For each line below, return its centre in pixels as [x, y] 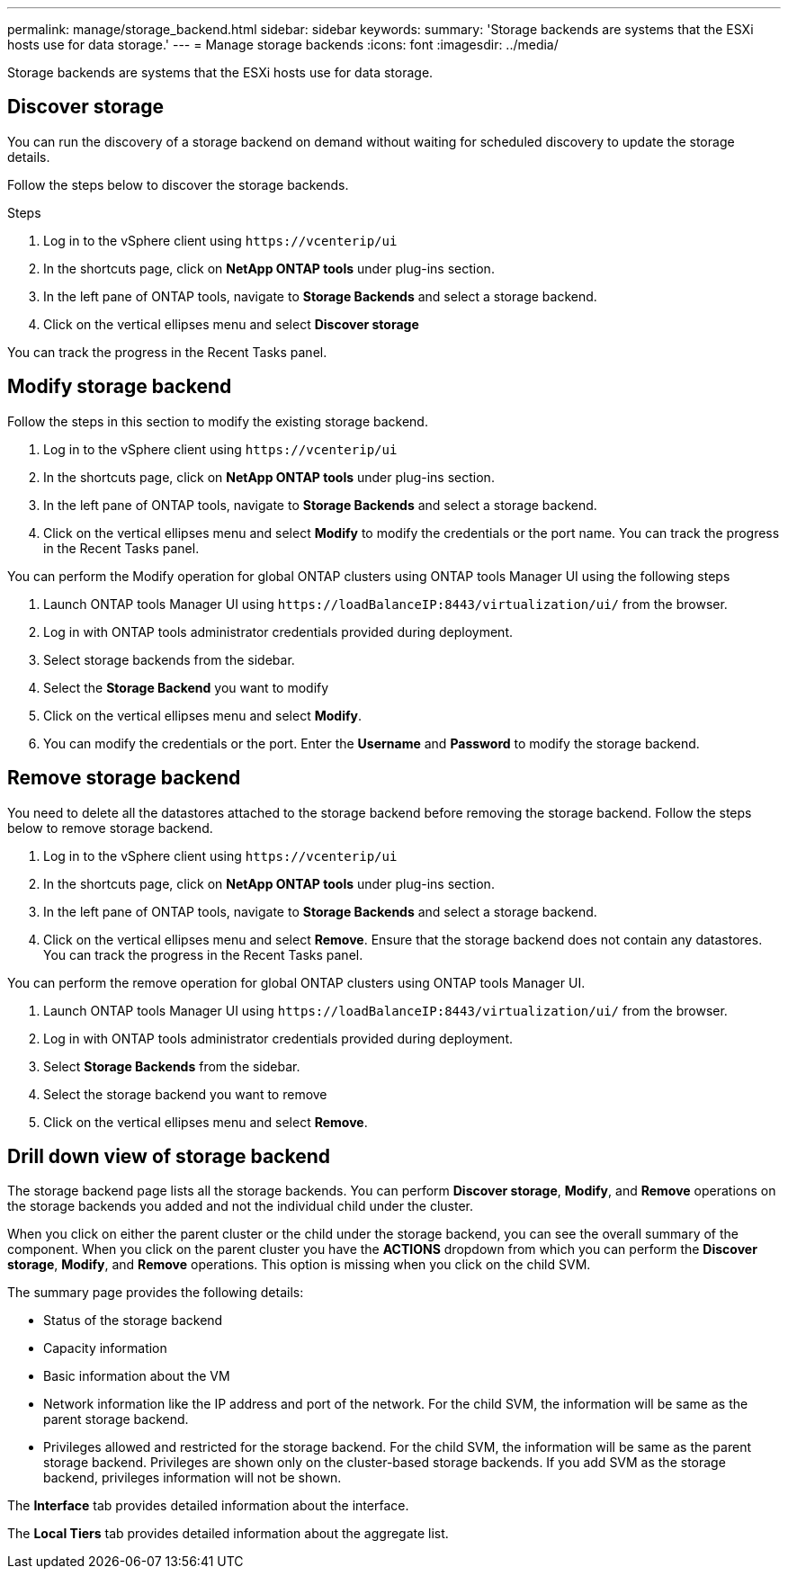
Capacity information [105, 1348]
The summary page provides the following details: [156, 1293]
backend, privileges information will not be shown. [193, 1478]
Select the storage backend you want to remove [185, 1094]
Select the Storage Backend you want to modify [186, 687]
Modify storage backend [120, 387]
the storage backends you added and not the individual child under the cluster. [240, 1206]
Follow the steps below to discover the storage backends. [178, 184]
